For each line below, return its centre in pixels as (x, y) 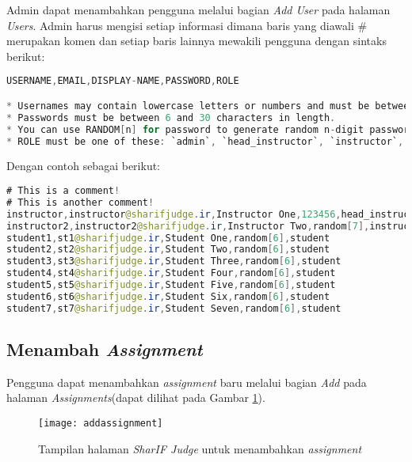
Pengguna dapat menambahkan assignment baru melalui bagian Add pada (187, 382)
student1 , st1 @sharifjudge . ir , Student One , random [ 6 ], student (168, 238)
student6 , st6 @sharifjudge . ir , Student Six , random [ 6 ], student (168, 296)
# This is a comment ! (63, 191)
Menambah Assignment (105, 349)
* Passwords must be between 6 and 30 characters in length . (171, 117)
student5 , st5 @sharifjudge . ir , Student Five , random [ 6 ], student (171, 285)
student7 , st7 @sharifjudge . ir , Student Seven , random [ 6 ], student (174, 308)
